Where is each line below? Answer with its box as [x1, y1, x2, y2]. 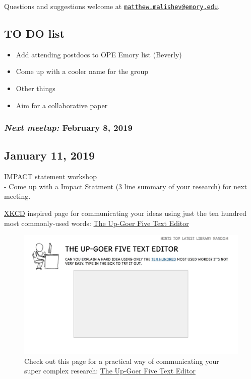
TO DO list [4, 26, 65, 41]
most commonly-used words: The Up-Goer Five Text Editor [4, 217, 189, 228]
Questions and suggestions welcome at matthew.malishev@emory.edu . [4, 1, 220, 11]
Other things [16, 83, 55, 94]
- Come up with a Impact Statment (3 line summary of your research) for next [4, 181, 247, 191]
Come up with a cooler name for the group [16, 66, 149, 77]
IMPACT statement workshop [4, 171, 97, 182]
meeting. [4, 191, 31, 201]
